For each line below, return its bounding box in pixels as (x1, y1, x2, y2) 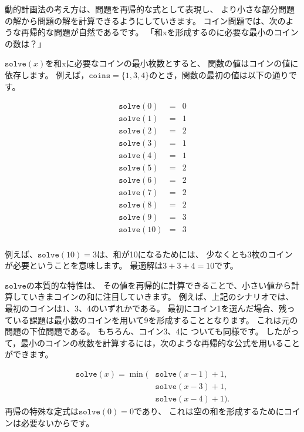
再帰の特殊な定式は (5, 404, 79, 417)
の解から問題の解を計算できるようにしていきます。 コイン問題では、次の (5, 14, 286, 26)
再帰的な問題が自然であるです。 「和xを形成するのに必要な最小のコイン (21, 26, 299, 38)
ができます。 (5, 348, 53, 360)
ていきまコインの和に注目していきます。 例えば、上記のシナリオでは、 (21, 290, 294, 303)
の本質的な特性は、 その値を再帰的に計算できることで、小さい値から (26, 279, 292, 291)
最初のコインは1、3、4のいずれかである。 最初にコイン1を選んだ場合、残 (5, 302, 287, 314)
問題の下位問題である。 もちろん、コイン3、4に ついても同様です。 (5, 325, 264, 337)
